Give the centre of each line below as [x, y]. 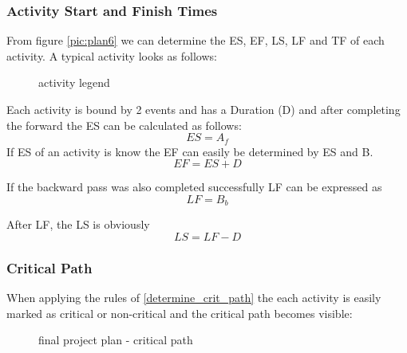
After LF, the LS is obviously [78, 224]
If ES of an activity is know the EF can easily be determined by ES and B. [190, 151]
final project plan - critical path [116, 340]
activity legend [74, 82]
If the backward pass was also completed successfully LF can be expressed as [194, 187]
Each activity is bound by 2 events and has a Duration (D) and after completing [203, 109]
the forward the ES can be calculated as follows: [124, 125]
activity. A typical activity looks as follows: [112, 55]
